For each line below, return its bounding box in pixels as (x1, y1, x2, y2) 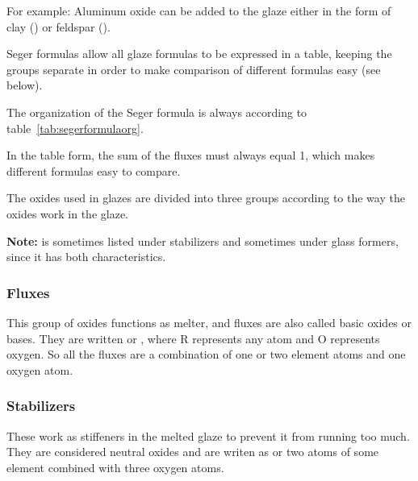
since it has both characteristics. (6, 248, 166, 265)
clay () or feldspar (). (6, 18, 111, 35)
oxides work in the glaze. (6, 205, 128, 222)
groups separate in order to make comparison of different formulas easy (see (6, 60, 381, 77)
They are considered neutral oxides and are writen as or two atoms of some (6, 443, 379, 460)
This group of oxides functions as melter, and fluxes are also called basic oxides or (6, 313, 412, 330)
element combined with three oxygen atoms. (6, 458, 224, 475)
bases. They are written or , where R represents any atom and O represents (6, 330, 380, 346)
